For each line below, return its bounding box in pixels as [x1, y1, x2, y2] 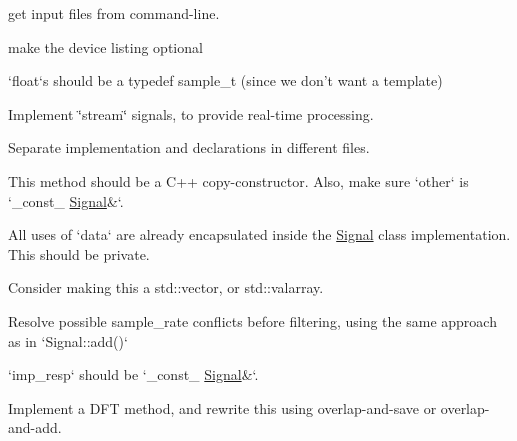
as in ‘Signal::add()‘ [8, 330, 128, 351]
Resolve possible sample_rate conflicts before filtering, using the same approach [8, 310, 497, 331]
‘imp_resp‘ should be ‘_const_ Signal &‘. [8, 364, 259, 385]
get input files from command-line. [8, 3, 220, 23]
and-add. [8, 417, 62, 438]
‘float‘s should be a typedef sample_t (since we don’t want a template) [8, 70, 443, 91]
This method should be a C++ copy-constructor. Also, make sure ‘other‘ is [8, 170, 469, 191]
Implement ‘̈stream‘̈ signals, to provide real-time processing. [8, 103, 374, 124]
